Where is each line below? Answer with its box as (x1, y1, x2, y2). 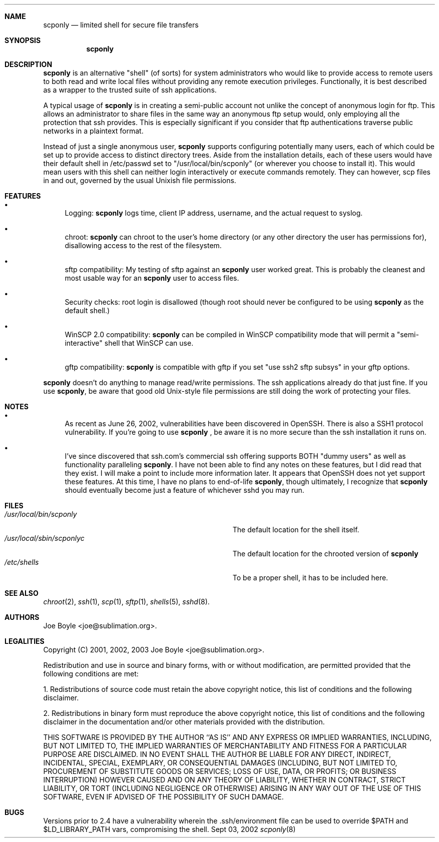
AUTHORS (5, 613, 40, 621)
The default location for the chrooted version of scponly (232, 549, 418, 558)
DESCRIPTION (5, 60, 53, 69)
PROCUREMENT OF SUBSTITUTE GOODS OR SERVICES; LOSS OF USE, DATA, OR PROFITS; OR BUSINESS (43, 767, 396, 775)
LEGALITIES (5, 637, 45, 645)
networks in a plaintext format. (43, 127, 144, 135)
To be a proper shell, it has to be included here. (232, 573, 388, 582)
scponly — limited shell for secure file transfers (43, 21, 199, 29)
